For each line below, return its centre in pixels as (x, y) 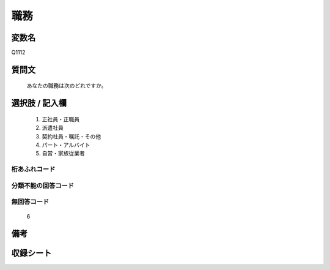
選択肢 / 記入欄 (39, 103)
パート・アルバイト (66, 145)
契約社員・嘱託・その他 (71, 136)
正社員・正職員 (61, 119)
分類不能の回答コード (43, 186)
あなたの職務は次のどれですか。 (67, 86)
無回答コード (30, 202)
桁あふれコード (33, 170)
